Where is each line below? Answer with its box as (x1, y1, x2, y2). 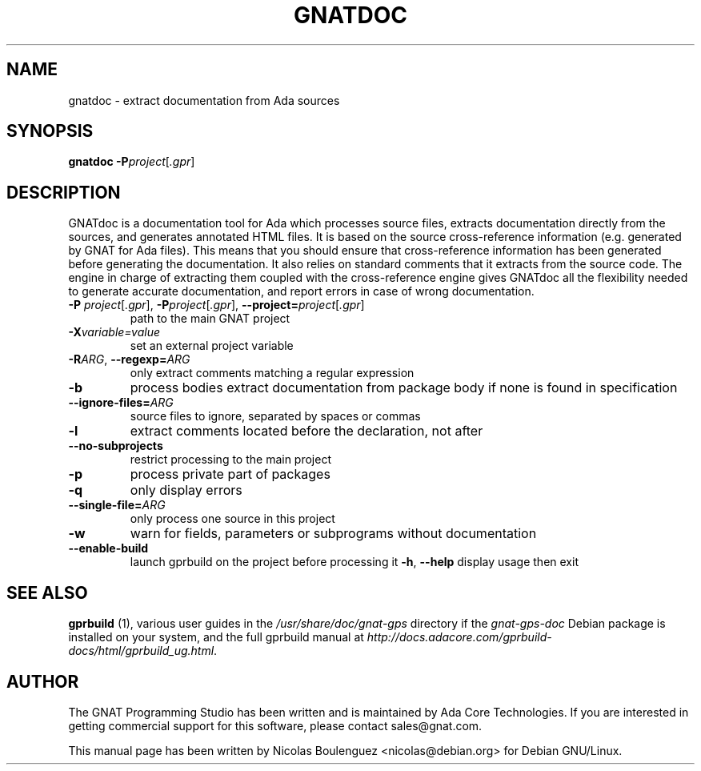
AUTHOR (6, 671, 79, 692)
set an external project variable (130, 339, 294, 353)
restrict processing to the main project (130, 452, 332, 467)
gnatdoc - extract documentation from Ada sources (68, 93, 340, 107)
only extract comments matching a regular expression (130, 366, 415, 380)
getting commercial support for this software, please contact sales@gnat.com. (68, 718, 483, 733)
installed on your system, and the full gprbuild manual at (68, 630, 364, 645)
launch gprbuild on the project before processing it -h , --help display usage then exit (130, 555, 579, 569)
